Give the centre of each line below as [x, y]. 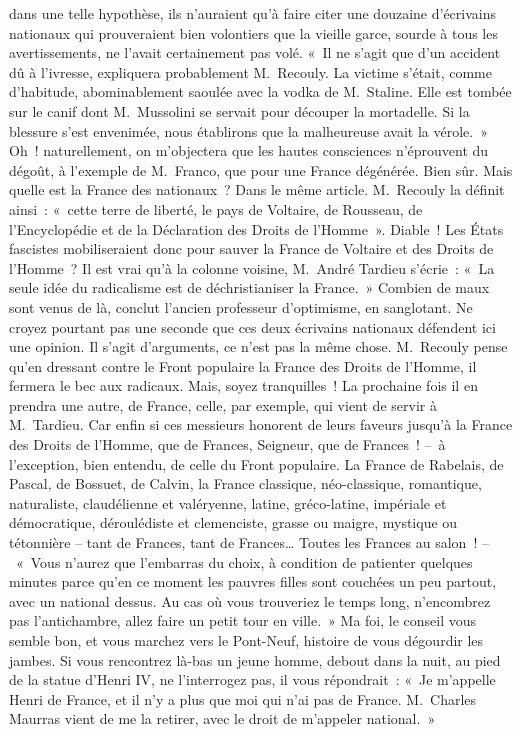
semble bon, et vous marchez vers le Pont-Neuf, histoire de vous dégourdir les [246, 640]
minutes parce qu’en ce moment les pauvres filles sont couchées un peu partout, [253, 581]
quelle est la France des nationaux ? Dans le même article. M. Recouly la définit [257, 189]
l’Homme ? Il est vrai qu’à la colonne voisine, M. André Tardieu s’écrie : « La [252, 267]
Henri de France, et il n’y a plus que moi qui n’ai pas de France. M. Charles [243, 698]
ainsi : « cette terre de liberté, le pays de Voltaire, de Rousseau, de [216, 208]
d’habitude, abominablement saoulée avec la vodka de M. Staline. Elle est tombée [260, 91]
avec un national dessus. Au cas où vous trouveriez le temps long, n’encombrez [250, 600]
